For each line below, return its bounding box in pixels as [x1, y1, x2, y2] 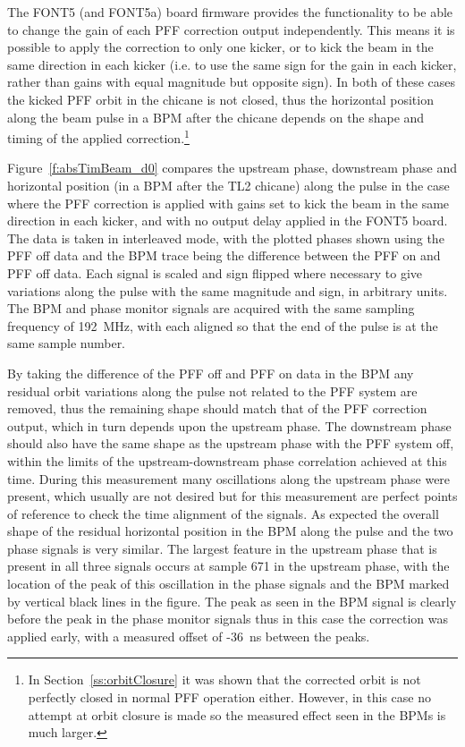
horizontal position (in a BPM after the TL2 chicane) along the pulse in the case [7, 176, 450, 194]
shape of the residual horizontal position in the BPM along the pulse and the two [7, 522, 453, 540]
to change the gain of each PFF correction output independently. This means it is [7, 20, 455, 38]
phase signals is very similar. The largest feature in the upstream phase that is [7, 539, 437, 557]
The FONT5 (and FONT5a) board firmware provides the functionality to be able [7, 3, 453, 21]
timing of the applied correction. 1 [7, 126, 190, 147]
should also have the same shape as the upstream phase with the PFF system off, [7, 434, 454, 453]
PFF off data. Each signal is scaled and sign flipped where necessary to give [7, 263, 423, 282]
